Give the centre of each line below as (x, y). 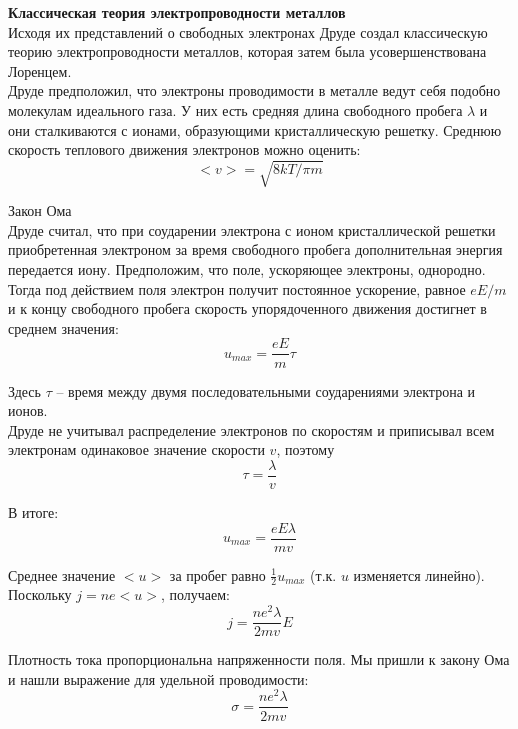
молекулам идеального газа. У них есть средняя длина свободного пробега (235, 109)
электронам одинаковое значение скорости (136, 449)
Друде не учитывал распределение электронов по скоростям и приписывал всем (251, 429)
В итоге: (33, 511)
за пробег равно (217, 574)
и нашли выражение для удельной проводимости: (158, 678)
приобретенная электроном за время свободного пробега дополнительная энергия (255, 249)
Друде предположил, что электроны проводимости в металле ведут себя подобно (254, 90)
